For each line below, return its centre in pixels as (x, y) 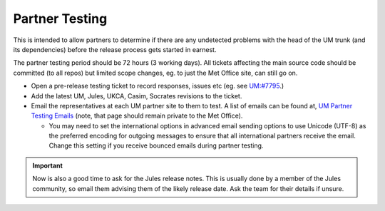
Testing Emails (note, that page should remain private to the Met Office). (137, 116)
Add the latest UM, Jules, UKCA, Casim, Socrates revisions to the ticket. (137, 96)
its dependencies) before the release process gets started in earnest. (115, 49)
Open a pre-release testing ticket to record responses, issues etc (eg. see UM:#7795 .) (158, 86)
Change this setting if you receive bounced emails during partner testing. (156, 145)
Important (48, 165)
